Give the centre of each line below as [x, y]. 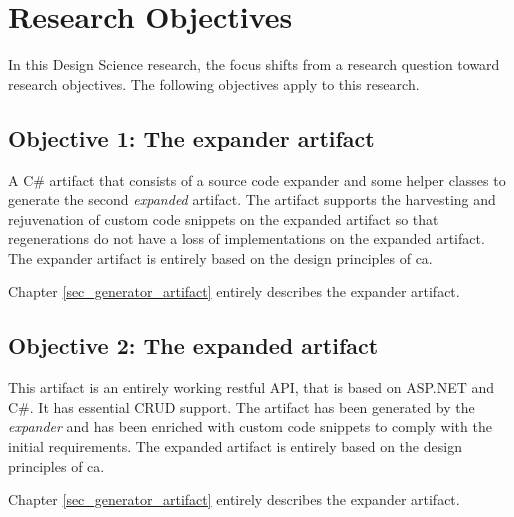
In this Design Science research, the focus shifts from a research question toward [254, 64]
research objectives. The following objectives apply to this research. [214, 83]
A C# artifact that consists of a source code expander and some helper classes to [257, 179]
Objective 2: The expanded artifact [193, 345]
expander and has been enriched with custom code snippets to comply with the [250, 426]
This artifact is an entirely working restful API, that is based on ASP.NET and [251, 387]
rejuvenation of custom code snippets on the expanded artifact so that [223, 218]
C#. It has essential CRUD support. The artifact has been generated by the [241, 406]
